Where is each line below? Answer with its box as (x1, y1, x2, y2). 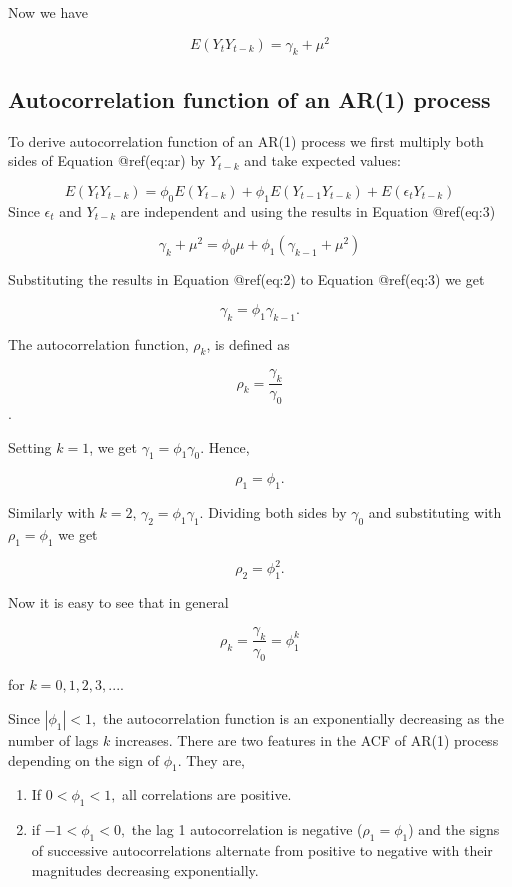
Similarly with (8, 502, 95, 523)
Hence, (208, 436, 250, 457)
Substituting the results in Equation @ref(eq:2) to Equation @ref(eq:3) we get (8, 269, 485, 290)
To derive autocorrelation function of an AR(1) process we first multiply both (8, 130, 484, 151)
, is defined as (206, 333, 290, 354)
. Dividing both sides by (199, 502, 347, 523)
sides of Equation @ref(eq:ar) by (8, 150, 206, 171)
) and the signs (408, 819, 500, 840)
